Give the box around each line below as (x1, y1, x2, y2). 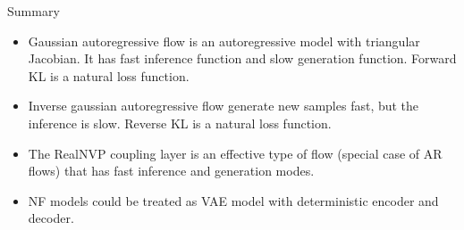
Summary (7, 2, 60, 20)
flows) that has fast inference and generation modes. (28, 161, 315, 180)
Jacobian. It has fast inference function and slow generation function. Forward (28, 49, 457, 68)
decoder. (28, 209, 74, 227)
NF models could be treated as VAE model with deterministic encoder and (28, 191, 439, 209)
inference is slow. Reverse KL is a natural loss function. (28, 113, 332, 132)
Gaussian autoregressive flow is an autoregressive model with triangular (28, 31, 420, 50)
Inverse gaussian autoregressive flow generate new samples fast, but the (28, 96, 419, 115)
